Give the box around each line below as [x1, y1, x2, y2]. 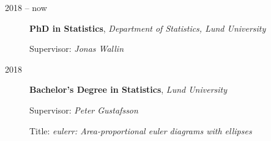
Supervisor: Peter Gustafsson [29, 103, 138, 116]
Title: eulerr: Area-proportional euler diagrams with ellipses [29, 124, 252, 137]
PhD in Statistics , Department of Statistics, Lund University [29, 21, 266, 34]
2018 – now [5, 1, 47, 13]
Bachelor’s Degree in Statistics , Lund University [29, 83, 228, 96]
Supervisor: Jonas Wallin [29, 42, 124, 55]
